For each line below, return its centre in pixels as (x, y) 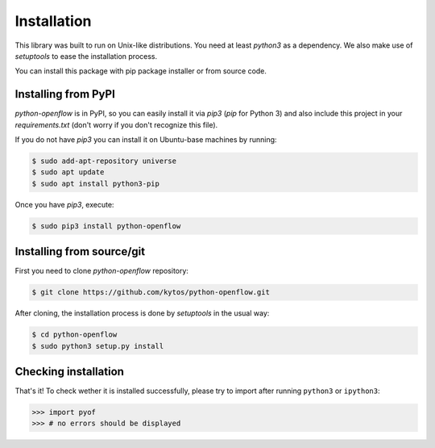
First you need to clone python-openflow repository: (102, 271)
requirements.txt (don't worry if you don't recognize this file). (116, 124)
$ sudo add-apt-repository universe (104, 161)
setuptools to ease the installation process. (86, 56)
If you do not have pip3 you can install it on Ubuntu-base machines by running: (146, 140)
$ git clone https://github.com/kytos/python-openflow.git (151, 292)
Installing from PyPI (65, 94)
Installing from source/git (80, 251)
